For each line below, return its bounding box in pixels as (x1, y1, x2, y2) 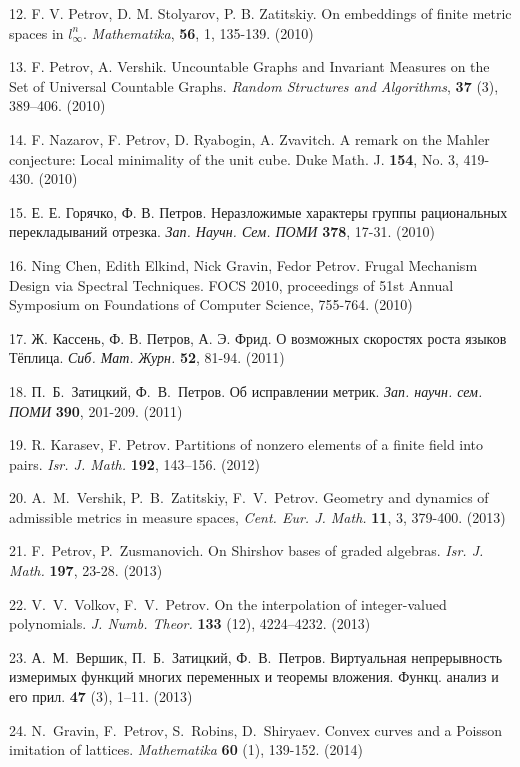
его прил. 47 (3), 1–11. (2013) (9, 686, 193, 707)
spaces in (9, 22, 64, 43)
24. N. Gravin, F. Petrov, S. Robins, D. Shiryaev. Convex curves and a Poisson (9, 719, 503, 740)
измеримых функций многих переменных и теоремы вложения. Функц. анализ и (9, 666, 499, 687)
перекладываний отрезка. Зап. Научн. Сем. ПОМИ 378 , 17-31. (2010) (9, 221, 435, 242)
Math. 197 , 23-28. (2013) (9, 560, 163, 581)
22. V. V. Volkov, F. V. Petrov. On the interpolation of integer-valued (9, 593, 447, 614)
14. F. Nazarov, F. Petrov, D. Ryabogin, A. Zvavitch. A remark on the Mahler (9, 128, 490, 149)
